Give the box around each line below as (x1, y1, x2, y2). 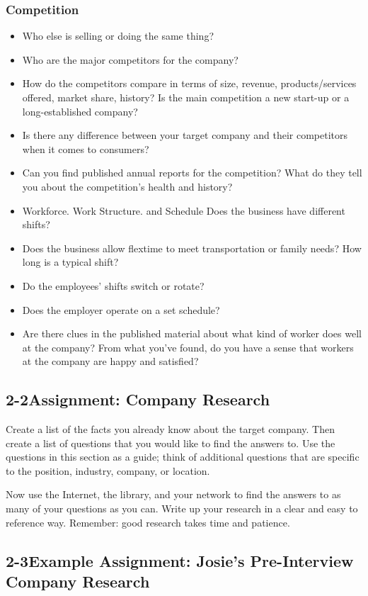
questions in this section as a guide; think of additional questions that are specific (6, 449, 360, 464)
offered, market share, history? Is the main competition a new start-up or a (22, 90, 350, 104)
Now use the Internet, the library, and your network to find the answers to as (6, 487, 341, 502)
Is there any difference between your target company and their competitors (22, 128, 348, 142)
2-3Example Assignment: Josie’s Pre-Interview (6, 549, 354, 571)
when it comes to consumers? (22, 141, 149, 156)
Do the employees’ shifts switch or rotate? (22, 278, 205, 293)
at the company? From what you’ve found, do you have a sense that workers (22, 339, 354, 354)
